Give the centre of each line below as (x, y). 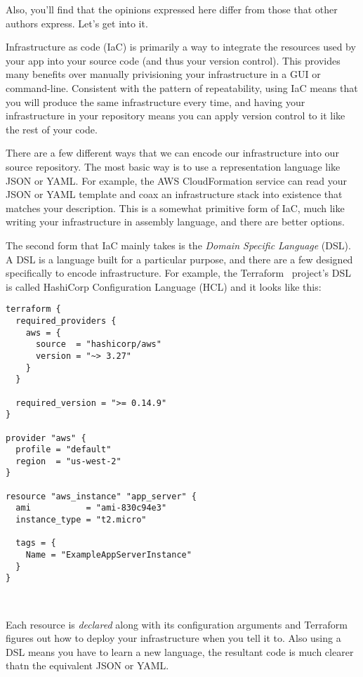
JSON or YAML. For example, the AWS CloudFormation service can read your (177, 180)
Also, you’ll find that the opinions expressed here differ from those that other (172, 9)
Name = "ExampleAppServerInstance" (108, 555)
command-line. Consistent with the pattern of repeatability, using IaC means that (182, 87)
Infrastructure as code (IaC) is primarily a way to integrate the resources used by (181, 47)
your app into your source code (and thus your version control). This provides (173, 60)
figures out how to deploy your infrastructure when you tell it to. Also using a (173, 638)
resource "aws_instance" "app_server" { (101, 496)
